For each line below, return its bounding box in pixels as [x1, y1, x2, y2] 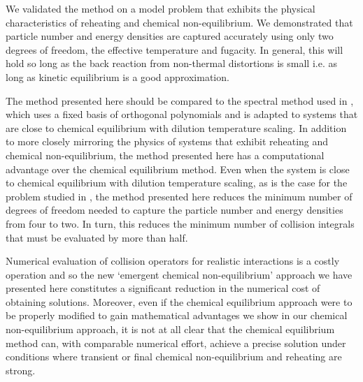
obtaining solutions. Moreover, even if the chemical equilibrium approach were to [6, 294, 353, 309]
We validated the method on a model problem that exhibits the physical [6, 1, 315, 15]
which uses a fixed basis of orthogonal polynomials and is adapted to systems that [6, 107, 358, 122]
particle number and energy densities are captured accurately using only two [6, 29, 334, 43]
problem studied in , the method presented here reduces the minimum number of [6, 189, 353, 203]
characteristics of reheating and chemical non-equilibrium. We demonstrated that [6, 15, 353, 29]
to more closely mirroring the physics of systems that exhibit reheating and [6, 134, 329, 149]
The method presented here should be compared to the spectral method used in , [6, 93, 354, 108]
